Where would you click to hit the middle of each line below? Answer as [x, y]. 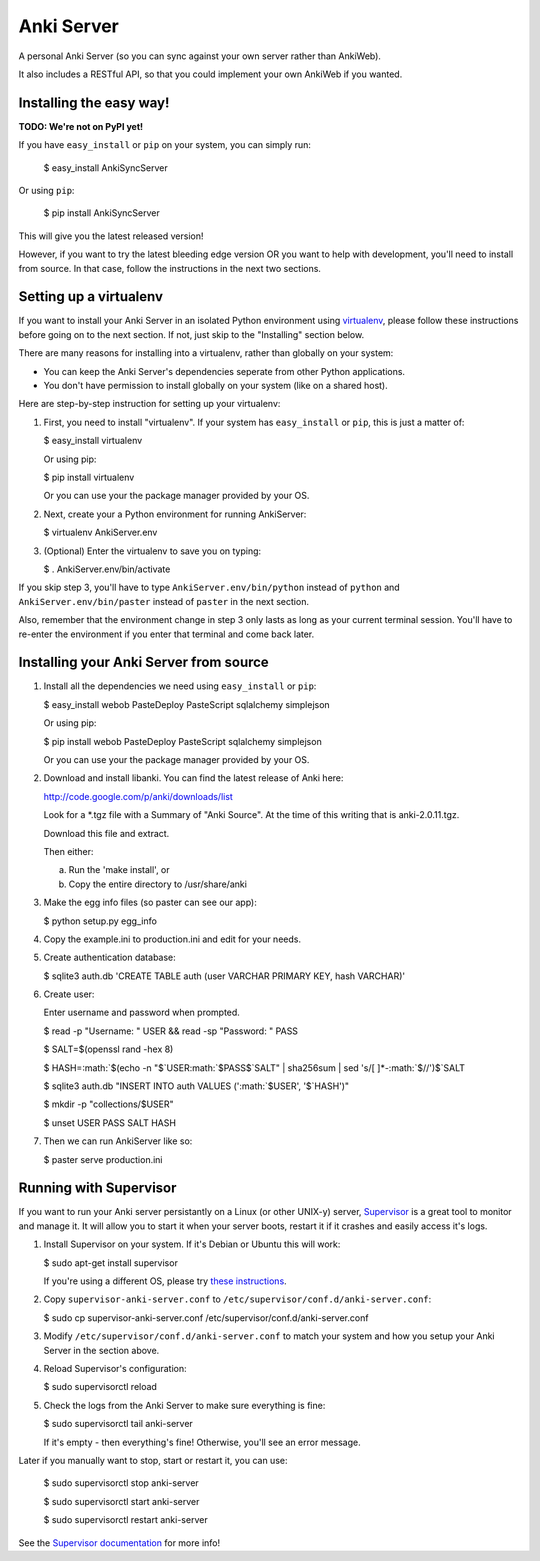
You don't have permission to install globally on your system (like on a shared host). [216, 386]
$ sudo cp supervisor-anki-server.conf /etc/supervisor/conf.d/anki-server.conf [206, 1317]
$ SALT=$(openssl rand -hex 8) [108, 1049]
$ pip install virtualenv [89, 477]
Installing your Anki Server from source [143, 662]
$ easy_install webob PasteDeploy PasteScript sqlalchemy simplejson [186, 704]
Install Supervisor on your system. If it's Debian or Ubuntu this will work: [192, 1244]
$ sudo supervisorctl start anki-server [121, 1501]
